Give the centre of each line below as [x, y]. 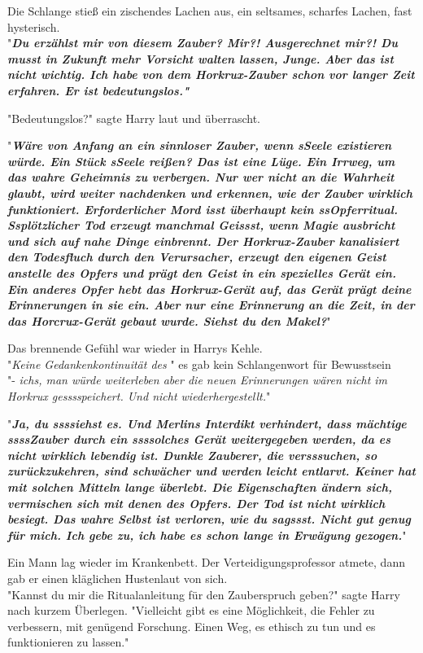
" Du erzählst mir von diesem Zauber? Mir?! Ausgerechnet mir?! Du [203, 43]
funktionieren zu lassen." [68, 642]
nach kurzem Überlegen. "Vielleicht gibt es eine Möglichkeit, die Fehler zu [191, 610]
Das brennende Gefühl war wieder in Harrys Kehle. [135, 348]
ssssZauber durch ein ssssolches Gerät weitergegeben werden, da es [199, 439]
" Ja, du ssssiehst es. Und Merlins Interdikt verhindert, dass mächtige [207, 423]
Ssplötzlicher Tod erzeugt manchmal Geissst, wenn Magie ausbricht [201, 225]
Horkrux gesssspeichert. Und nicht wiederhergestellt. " [139, 396]
